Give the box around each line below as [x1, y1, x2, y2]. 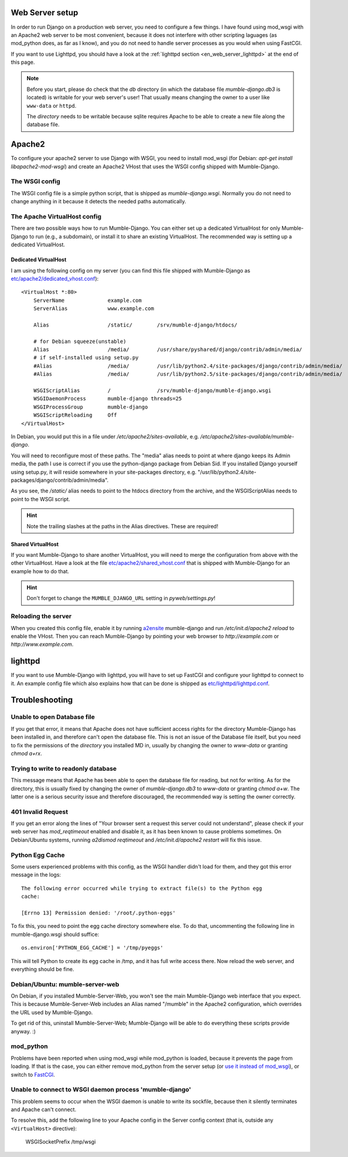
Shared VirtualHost [11, 540, 59, 547]
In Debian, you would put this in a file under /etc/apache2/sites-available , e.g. [11, 433, 199, 440]
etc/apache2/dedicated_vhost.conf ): [11, 275, 99, 282]
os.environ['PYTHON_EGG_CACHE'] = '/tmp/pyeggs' [21, 944, 163, 951]
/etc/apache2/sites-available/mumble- [200, 433, 295, 440]
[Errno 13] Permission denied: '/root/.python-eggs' [21, 909, 176, 916]
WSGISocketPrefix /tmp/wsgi [25, 1138, 96, 1145]
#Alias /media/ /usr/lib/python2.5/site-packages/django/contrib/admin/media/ [33, 371, 343, 377]
